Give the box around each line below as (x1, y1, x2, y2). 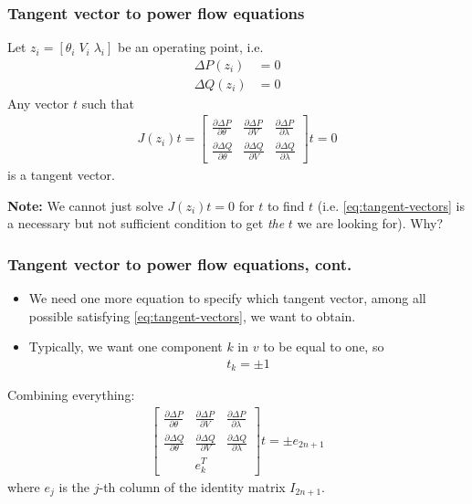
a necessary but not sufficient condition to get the (7, 214, 285, 233)
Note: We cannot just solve (7, 195, 163, 215)
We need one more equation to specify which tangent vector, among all (28, 289, 426, 308)
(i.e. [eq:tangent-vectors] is (317, 195, 465, 215)
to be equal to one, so (263, 337, 384, 356)
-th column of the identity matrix (99, 477, 286, 496)
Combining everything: (7, 385, 135, 404)
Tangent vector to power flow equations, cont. (7, 252, 352, 275)
